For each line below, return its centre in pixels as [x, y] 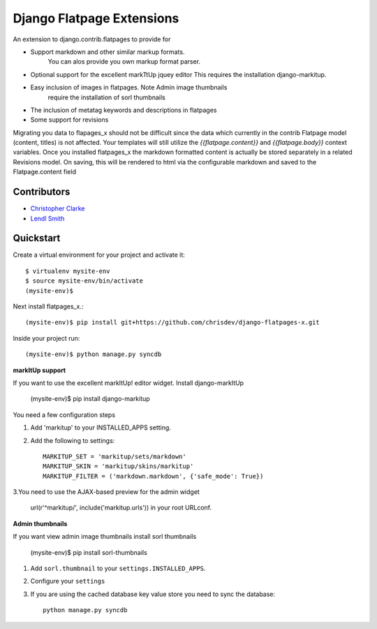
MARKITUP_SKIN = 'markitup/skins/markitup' [118, 466]
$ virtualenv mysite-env [68, 271]
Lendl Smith [47, 218]
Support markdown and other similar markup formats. [108, 52]
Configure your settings [68, 581]
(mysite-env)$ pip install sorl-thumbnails [89, 552]
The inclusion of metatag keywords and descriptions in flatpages [124, 110]
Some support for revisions [69, 120]
